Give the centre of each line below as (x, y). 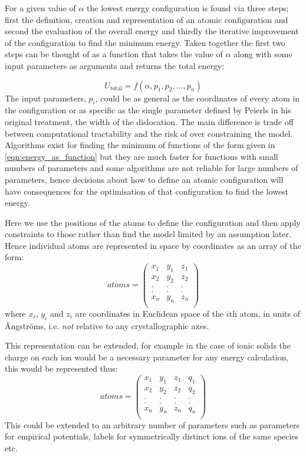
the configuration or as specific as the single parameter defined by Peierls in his (148, 110)
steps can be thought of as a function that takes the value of (114, 54)
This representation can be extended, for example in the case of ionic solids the (148, 345)
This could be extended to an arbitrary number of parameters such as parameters (152, 424)
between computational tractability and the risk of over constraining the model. (149, 133)
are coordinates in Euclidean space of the (149, 313)
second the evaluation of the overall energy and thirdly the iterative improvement (152, 31)
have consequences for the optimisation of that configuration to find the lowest (147, 191)
